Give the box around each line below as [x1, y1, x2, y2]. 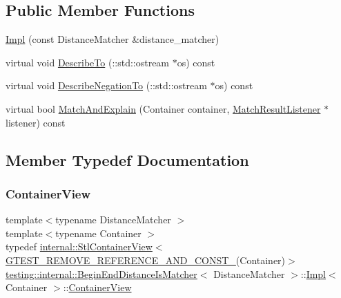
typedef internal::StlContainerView [6, 239, 153, 254]
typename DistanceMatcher [55, 212, 171, 227]
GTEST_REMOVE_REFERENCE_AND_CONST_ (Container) [6, 252, 286, 267]
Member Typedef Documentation [6, 149, 249, 170]
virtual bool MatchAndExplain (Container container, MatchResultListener [6, 101, 321, 115]
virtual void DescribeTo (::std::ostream [6, 55, 170, 69]
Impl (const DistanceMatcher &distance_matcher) [6, 32, 220, 46]
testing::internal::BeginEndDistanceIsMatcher [6, 266, 197, 281]
